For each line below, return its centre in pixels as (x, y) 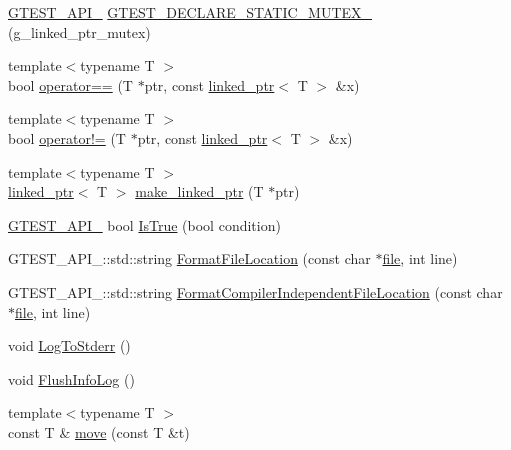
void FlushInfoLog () (71, 378)
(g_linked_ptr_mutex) (79, 31)
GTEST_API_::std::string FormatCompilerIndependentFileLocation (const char (255, 291)
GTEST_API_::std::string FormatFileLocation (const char (189, 258)
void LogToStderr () (69, 345)
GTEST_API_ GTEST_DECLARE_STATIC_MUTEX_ (190, 12)
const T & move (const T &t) (99, 431)
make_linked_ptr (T (199, 191)
